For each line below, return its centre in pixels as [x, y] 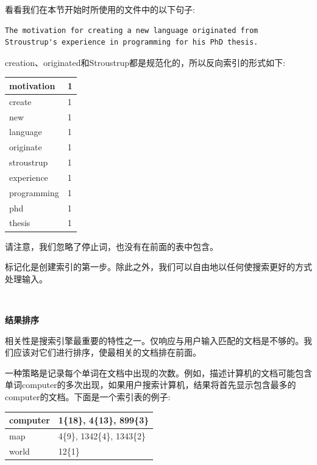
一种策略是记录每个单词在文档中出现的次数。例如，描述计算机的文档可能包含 [158, 372]
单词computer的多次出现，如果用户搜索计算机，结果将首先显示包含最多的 [151, 385]
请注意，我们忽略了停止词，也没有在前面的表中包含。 [112, 246]
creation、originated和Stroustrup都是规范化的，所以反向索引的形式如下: [145, 62]
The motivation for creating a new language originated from [132, 30]
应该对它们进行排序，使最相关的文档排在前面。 [107, 352]
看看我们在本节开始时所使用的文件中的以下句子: [100, 9]
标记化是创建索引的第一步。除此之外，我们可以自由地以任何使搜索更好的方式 [158, 267]
